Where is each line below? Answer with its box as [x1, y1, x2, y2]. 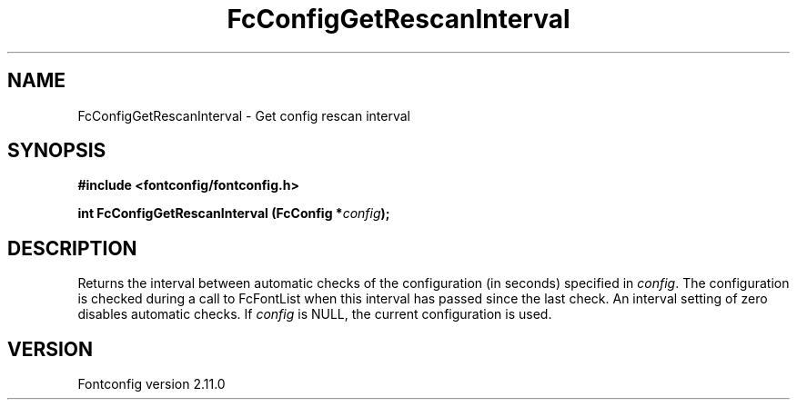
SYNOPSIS [7, 139, 106, 163]
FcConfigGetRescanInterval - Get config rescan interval [77, 107, 410, 124]
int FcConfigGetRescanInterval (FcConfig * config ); [77, 205, 390, 222]
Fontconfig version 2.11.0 [77, 376, 226, 392]
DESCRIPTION [7, 236, 137, 260]
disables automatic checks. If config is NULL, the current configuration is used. [77, 306, 552, 323]
